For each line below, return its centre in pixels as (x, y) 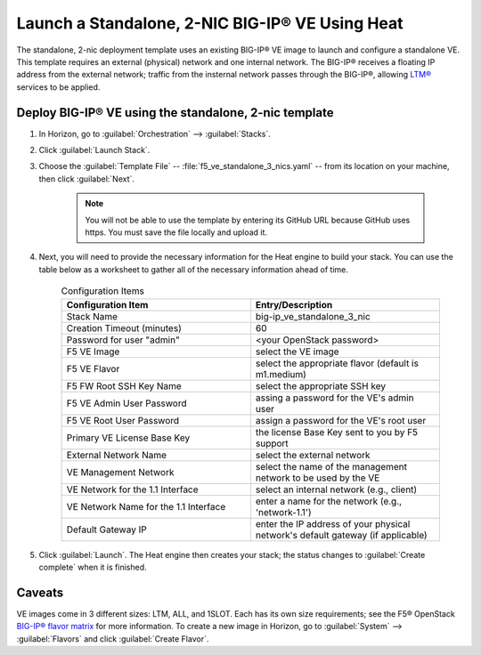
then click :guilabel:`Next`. (87, 179)
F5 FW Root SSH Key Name (124, 385)
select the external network (313, 455)
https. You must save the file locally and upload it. (176, 232)
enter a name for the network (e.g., (329, 501)
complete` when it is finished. (93, 567)
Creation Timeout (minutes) (124, 327)
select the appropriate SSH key (321, 385)
